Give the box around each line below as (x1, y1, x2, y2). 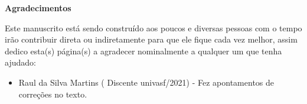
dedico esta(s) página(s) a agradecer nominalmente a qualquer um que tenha (5, 44, 282, 57)
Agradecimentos (5, 2, 71, 14)
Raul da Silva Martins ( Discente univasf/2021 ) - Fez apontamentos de (18, 76, 275, 88)
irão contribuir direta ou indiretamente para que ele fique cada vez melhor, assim (5, 33, 298, 45)
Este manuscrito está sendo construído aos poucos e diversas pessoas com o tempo (5, 21, 302, 34)
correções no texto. (18, 87, 87, 100)
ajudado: (5, 56, 36, 69)
